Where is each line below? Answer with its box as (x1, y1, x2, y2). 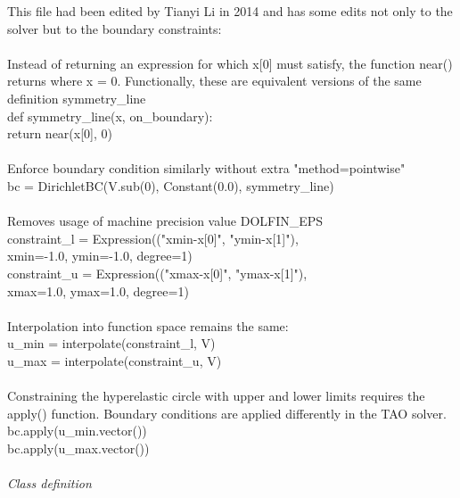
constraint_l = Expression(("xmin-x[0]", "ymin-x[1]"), (7, 228, 299, 247)
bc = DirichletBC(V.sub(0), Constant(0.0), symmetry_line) (7, 176, 334, 195)
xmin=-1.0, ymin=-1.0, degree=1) (7, 246, 193, 265)
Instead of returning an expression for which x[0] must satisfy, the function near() (7, 54, 453, 72)
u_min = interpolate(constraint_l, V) (7, 334, 216, 353)
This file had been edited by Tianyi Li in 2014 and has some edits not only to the (7, 2, 453, 20)
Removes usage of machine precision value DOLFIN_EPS (7, 212, 324, 230)
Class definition (7, 474, 92, 493)
